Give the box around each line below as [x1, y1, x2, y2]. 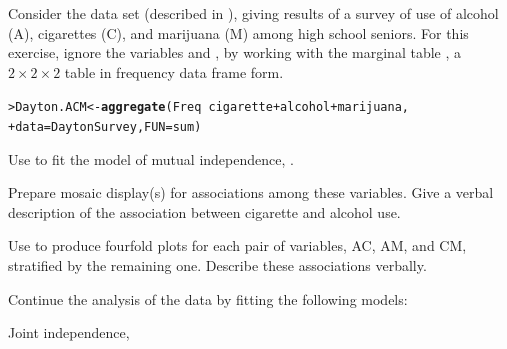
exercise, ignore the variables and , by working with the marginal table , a [8, 42, 462, 63]
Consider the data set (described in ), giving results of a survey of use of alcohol [8, 3, 499, 23]
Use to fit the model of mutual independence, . [8, 148, 294, 169]
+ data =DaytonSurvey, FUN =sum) [8, 120, 202, 135]
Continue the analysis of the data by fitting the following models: [8, 288, 408, 309]
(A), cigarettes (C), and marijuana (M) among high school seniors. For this [8, 22, 469, 43]
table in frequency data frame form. [64, 61, 284, 82]
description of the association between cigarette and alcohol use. [8, 201, 401, 222]
